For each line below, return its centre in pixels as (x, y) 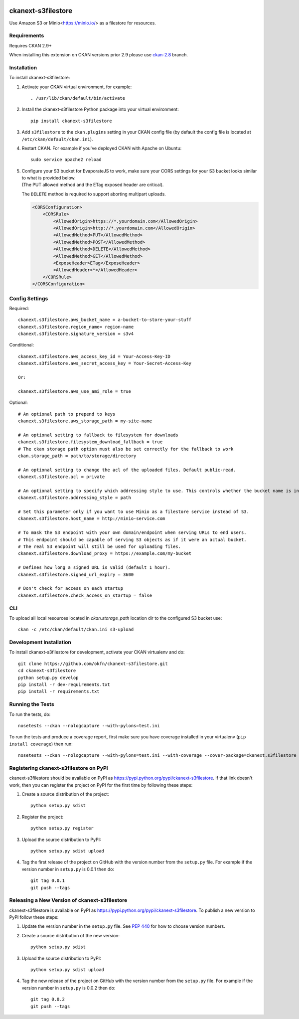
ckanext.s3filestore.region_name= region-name (76, 327)
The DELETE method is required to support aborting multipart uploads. (94, 194)
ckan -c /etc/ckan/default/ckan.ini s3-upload (76, 630)
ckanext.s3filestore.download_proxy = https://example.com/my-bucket (105, 554)
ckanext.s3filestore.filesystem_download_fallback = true (90, 442)
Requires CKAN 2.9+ (30, 45)
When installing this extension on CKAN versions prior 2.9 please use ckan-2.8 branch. (99, 55)
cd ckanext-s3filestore (47, 671)
